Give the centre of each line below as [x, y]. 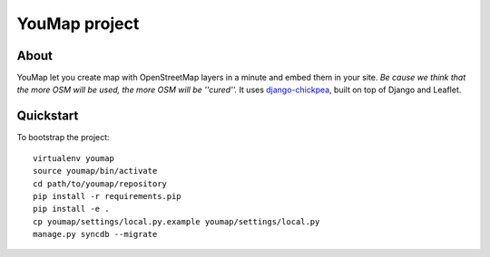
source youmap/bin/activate [95, 171]
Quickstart [48, 116]
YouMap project [78, 24]
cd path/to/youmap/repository [100, 184]
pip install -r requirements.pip [107, 196]
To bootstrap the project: [63, 138]
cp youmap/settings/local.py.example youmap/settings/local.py [176, 221]
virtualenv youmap [74, 158]
